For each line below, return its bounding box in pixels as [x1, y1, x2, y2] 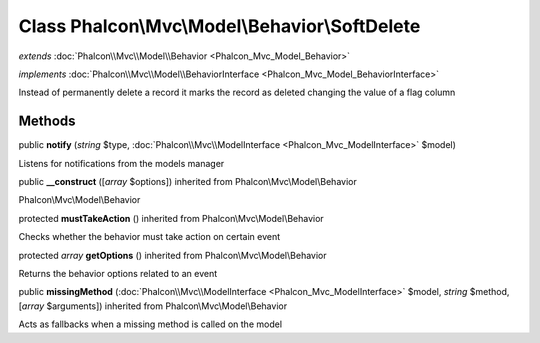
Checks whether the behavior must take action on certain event [18, 231, 281, 243]
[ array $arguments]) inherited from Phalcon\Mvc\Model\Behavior [18, 300, 288, 312]
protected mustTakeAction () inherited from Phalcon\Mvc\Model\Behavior [18, 212, 324, 224]
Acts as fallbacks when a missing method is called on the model [18, 318, 283, 330]
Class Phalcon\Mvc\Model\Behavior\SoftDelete [18, 15, 421, 37]
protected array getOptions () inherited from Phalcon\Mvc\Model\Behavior [18, 249, 327, 261]
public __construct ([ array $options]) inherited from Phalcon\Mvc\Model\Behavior [18, 176, 357, 188]
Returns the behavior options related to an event [18, 267, 218, 279]
